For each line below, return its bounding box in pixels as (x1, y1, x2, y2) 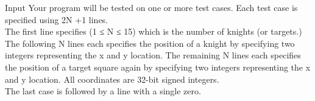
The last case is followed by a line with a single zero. (5, 85, 201, 97)
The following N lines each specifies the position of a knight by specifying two (5, 37, 295, 49)
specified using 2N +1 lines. (5, 13, 108, 26)
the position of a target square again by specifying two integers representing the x (5, 60, 311, 73)
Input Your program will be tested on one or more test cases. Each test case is (5, 1, 298, 13)
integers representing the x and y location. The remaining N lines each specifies (5, 49, 301, 61)
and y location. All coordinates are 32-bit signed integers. (5, 72, 219, 85)
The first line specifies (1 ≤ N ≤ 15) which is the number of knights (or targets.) (5, 25, 302, 38)
